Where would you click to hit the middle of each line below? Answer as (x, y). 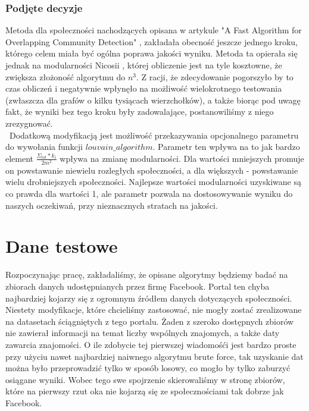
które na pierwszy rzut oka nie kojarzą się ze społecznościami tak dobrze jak (145, 391)
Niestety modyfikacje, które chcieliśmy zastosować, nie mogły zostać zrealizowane (154, 310)
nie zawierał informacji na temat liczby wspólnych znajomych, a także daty (143, 333)
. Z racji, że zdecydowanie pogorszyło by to (215, 76)
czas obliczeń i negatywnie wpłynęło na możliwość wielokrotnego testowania (144, 88)
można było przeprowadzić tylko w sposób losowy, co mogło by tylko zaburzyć (148, 368)
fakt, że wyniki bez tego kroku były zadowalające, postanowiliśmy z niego (140, 112)
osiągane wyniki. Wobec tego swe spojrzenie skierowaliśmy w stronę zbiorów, (145, 379)
